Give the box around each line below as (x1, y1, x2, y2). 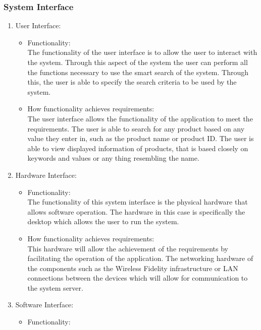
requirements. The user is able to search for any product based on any (27, 123, 245, 134)
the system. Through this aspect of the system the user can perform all (27, 57, 248, 67)
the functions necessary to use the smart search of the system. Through (27, 67, 249, 77)
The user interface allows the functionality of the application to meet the (27, 113, 253, 123)
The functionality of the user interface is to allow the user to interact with (27, 47, 257, 57)
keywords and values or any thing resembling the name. (27, 153, 199, 163)
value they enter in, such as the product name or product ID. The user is (27, 133, 254, 144)
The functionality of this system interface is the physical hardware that (27, 196, 248, 207)
